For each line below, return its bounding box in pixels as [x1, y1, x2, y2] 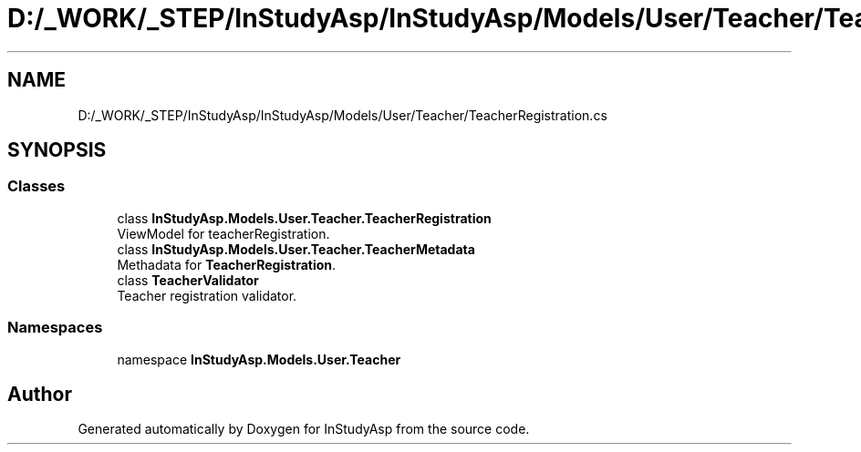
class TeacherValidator [117, 272, 259, 288]
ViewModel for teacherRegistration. [117, 225, 330, 241]
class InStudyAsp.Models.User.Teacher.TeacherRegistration [117, 210, 492, 226]
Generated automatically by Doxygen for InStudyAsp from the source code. [78, 421, 530, 437]
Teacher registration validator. [117, 287, 297, 303]
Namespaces [7, 318, 103, 337]
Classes [7, 177, 66, 196]
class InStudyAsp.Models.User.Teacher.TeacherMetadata [117, 241, 475, 257]
